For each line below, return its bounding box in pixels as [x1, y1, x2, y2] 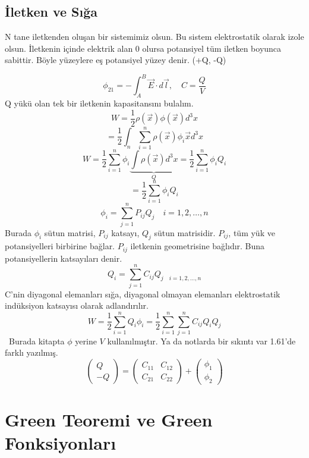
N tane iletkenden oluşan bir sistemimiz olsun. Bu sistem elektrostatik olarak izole [5, 30, 304, 43]
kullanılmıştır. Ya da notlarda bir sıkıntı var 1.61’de [107, 334, 296, 347]
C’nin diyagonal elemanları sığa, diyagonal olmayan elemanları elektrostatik [5, 287, 280, 300]
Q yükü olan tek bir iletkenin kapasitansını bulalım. [5, 97, 194, 109]
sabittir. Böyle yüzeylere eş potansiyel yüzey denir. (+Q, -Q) [5, 54, 226, 66]
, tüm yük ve [228, 226, 275, 239]
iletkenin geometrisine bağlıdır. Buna [130, 240, 265, 252]
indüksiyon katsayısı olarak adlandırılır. [5, 299, 149, 312]
